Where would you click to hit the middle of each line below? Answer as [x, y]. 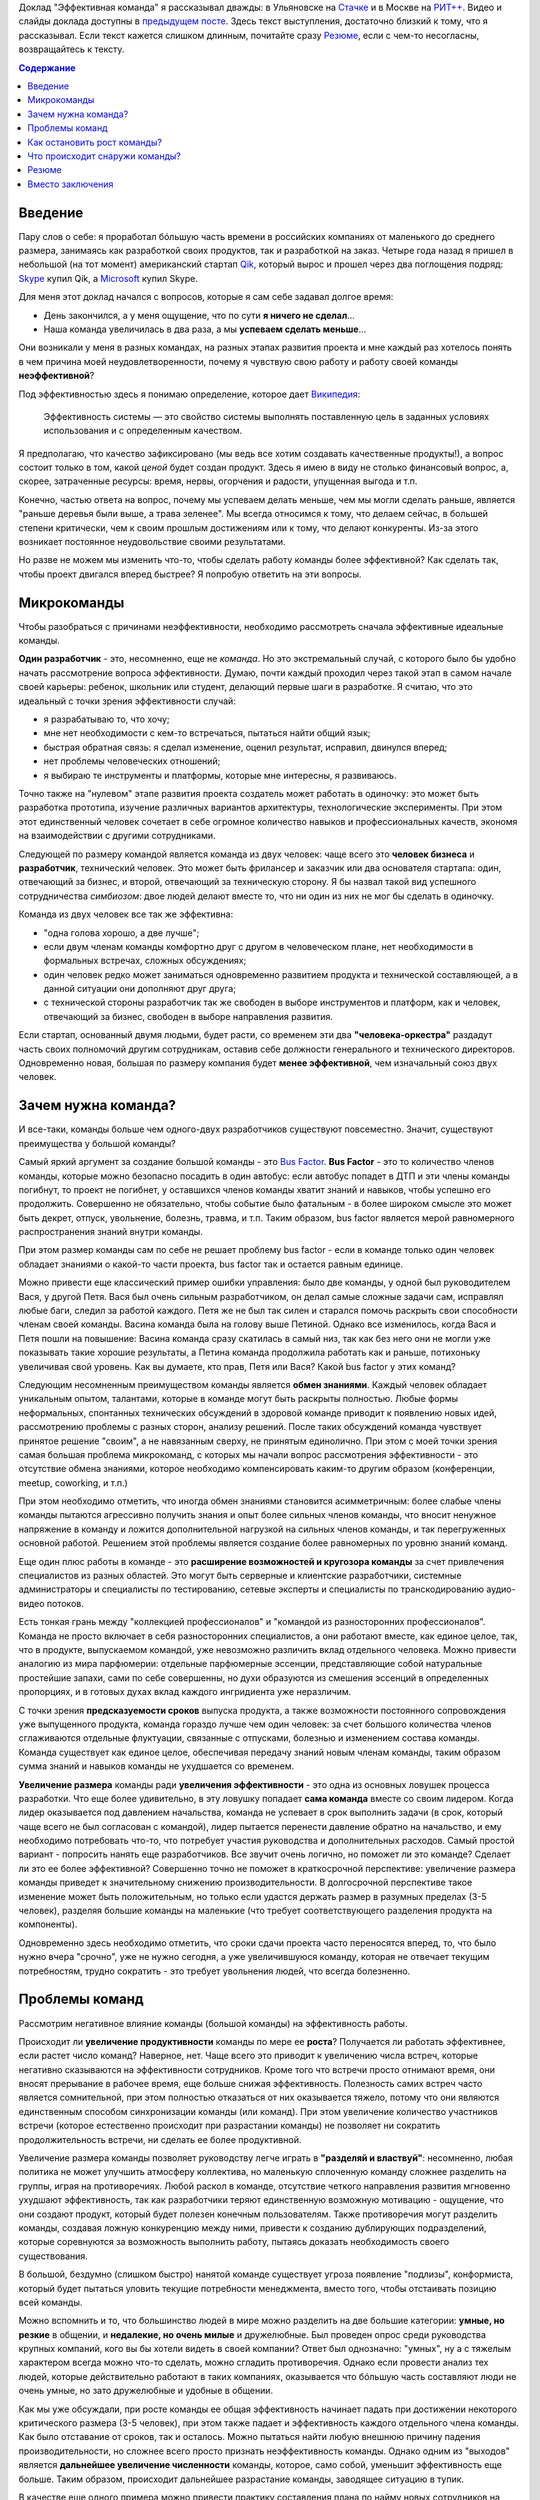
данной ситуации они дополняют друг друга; [140, 989]
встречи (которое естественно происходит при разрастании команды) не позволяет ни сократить [229, 2126]
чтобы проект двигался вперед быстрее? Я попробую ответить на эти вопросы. [190, 574]
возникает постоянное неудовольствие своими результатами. [152, 542]
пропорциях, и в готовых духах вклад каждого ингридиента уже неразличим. [185, 1692]
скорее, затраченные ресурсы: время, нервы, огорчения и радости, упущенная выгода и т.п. [218, 481]
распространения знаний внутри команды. [111, 1232]
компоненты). [48, 1924]
